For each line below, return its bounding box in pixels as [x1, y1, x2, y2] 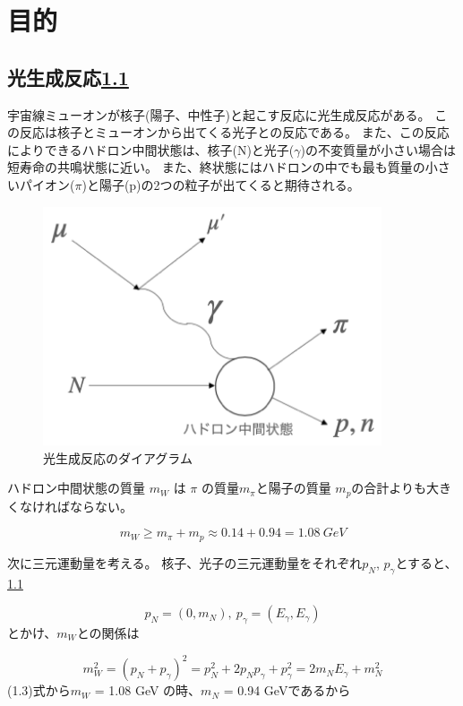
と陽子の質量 [255, 478, 331, 497]
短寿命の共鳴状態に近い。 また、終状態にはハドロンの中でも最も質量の [7, 158, 425, 176]
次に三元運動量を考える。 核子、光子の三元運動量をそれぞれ [7, 553, 363, 572]
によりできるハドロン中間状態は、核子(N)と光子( [7, 140, 295, 159]
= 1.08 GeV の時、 [94, 681, 201, 700]
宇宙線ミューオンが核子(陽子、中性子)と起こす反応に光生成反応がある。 [7, 105, 431, 124]
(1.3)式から [7, 681, 71, 700]
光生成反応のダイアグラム [43, 448, 193, 467]
